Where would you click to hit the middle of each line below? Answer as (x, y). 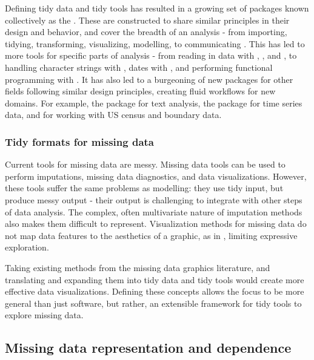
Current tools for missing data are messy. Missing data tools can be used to (145, 164)
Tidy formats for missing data (79, 141)
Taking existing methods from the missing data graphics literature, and (138, 267)
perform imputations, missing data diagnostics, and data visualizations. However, (156, 176)
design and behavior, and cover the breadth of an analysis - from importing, (146, 32)
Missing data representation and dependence (148, 348)
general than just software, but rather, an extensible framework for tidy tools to (153, 303)
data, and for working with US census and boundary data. (113, 115)
